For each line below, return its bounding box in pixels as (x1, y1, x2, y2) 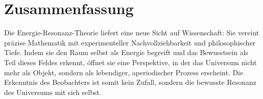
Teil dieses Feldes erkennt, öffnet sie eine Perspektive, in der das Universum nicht (4, 57, 257, 67)
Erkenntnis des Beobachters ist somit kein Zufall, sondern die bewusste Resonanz (4, 77, 256, 87)
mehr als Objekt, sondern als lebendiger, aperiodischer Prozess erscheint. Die (4, 67, 243, 77)
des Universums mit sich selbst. (4, 86, 102, 97)
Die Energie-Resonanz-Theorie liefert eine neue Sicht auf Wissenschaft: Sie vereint (4, 27, 259, 38)
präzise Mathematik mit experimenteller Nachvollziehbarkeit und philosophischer (4, 37, 256, 47)
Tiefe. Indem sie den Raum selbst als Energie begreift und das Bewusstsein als (4, 47, 248, 58)
